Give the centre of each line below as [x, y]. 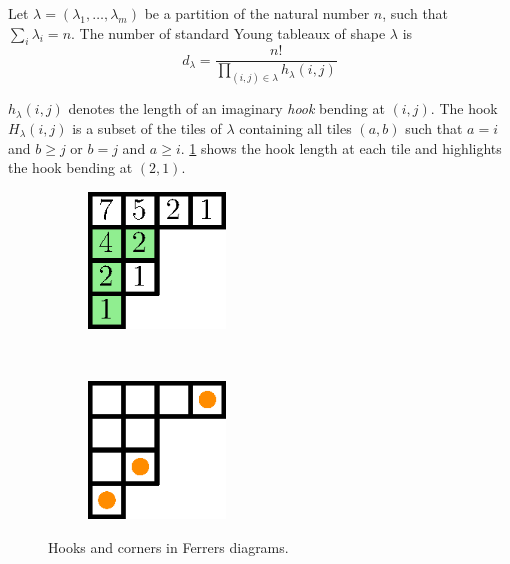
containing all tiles [295, 127]
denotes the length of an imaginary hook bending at [226, 108]
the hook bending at [70, 167]
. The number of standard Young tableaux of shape [228, 32]
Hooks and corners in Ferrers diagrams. [168, 546]
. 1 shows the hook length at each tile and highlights [341, 147]
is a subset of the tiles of [147, 127]
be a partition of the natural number [257, 13]
